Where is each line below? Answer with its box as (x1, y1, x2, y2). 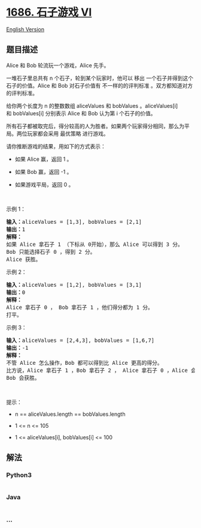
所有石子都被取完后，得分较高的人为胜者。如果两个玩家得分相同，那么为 (6, 122, 184, 130)
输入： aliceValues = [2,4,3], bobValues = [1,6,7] (6, 337, 155, 344)
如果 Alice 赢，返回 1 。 (14, 155, 72, 163)
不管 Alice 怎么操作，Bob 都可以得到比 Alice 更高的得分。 (6, 359, 163, 366)
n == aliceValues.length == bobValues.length (14, 410, 126, 418)
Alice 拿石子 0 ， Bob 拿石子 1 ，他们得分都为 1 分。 (6, 304, 154, 311)
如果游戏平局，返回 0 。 (14, 181, 74, 188)
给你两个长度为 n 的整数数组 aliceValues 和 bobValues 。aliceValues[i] (6, 102, 178, 109)
